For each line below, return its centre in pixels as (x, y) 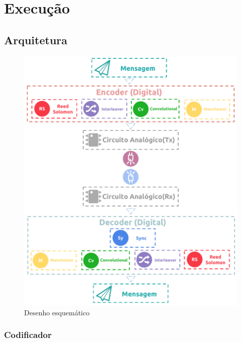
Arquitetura (36, 39)
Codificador (28, 335)
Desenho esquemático (57, 312)
